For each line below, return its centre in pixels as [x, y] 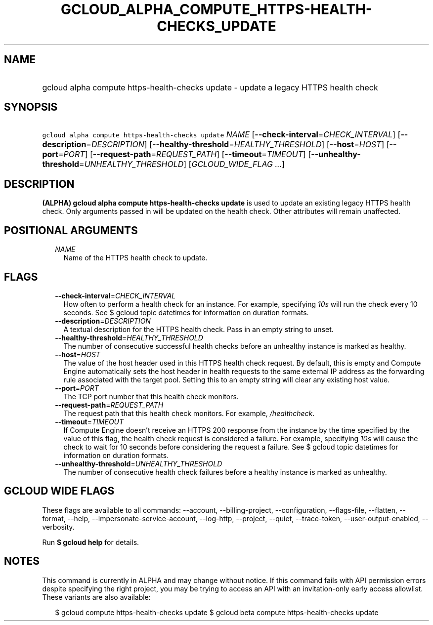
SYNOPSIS [31, 107]
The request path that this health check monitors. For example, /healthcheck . [189, 413]
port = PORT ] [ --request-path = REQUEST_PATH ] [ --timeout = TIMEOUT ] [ [177, 154]
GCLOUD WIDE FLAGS [59, 491]
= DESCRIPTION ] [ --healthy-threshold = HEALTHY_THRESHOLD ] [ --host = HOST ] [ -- [241, 145]
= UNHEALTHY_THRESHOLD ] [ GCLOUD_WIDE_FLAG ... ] [182, 164]
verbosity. [58, 527]
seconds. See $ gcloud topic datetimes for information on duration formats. [186, 312]
